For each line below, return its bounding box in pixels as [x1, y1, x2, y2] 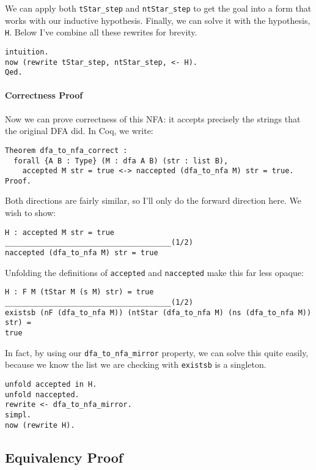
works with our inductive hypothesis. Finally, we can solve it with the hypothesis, [5, 13, 310, 26]
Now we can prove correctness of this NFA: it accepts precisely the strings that [5, 112, 301, 125]
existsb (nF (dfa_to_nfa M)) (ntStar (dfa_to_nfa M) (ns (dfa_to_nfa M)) [5, 308, 312, 317]
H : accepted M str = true [5, 228, 114, 237]
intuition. [5, 47, 49, 56]
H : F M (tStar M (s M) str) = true [5, 288, 154, 297]
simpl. [5, 410, 31, 419]
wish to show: [5, 206, 56, 219]
